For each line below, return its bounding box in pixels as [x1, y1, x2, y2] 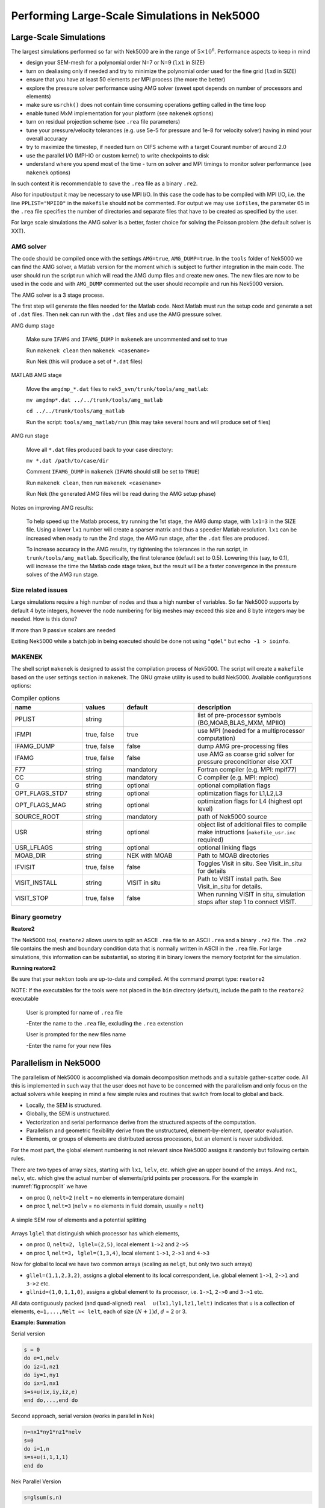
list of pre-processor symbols [197, 711, 282, 719]
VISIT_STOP [14, 893, 49, 902]
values [85, 703, 105, 711]
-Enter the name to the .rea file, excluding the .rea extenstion [26, 1020, 184, 1027]
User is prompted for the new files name [26, 1031, 126, 1038]
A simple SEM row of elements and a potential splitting [11, 1216, 147, 1223]
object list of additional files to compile [197, 820, 307, 829]
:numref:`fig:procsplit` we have [11, 1183, 87, 1190]
